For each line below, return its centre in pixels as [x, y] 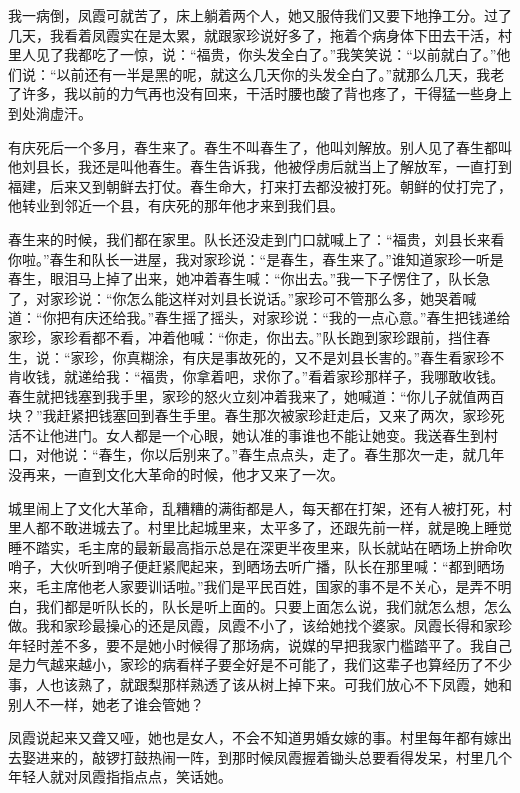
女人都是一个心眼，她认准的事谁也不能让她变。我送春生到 [294, 434]
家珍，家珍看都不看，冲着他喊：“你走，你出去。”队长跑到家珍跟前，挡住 [242, 336]
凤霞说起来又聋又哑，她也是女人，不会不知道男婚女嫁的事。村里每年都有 [246, 737]
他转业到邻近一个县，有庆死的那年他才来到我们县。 [176, 205]
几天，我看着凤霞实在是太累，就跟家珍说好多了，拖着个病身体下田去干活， [253, 34]
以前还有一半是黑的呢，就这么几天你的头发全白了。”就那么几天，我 [273, 73]
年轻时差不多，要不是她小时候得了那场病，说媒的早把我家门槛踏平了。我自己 [260, 644]
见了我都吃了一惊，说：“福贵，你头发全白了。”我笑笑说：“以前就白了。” [266, 54]
